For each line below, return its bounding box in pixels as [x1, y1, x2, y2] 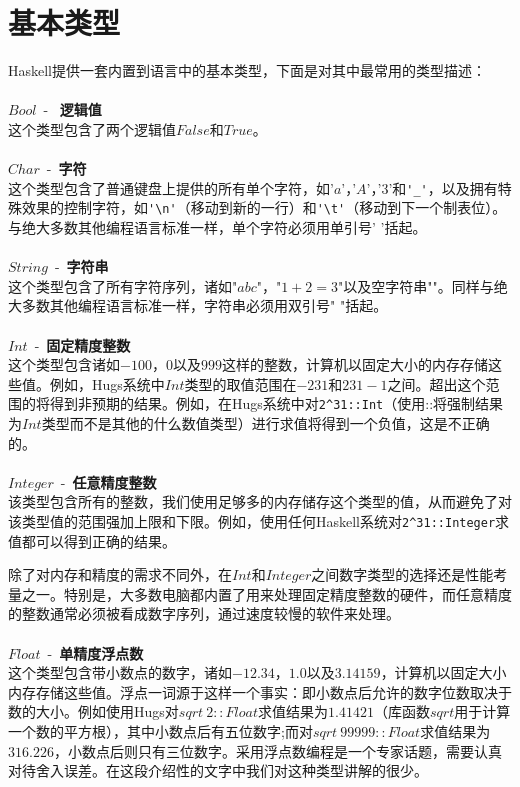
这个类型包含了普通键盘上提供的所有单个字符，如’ [8, 177, 334, 198]
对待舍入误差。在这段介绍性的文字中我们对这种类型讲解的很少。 [8, 760, 428, 781]
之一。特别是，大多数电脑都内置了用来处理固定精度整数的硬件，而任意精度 [21, 583, 512, 604]
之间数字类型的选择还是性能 [311, 564, 494, 585]
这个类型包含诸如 [8, 354, 120, 375]
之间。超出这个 [387, 373, 486, 394]
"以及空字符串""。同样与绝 [338, 275, 508, 296]
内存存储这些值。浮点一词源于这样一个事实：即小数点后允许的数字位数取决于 [8, 681, 512, 702]
